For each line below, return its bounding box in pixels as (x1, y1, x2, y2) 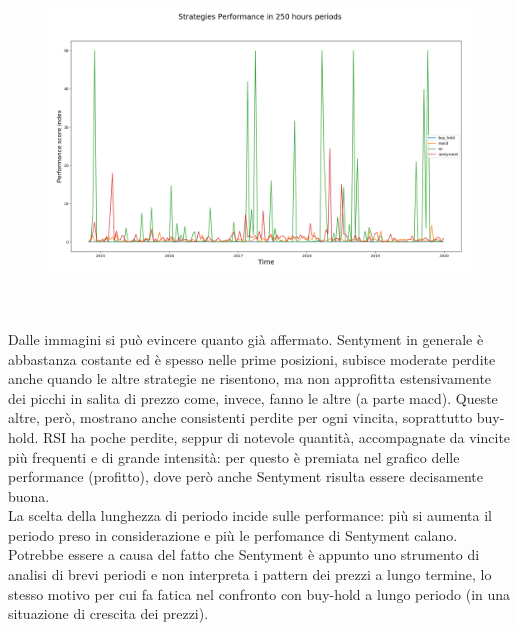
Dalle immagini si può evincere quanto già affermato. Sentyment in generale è (8, 328, 484, 349)
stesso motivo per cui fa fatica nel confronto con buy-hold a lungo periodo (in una (8, 583, 511, 604)
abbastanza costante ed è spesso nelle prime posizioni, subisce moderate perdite (8, 348, 496, 369)
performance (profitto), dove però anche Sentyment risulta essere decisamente (8, 466, 483, 487)
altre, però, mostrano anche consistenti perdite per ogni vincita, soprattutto (8, 407, 473, 428)
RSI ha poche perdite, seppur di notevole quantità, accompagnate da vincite (43, 426, 511, 447)
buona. (8, 485, 50, 506)
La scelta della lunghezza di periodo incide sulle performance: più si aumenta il (8, 505, 492, 526)
